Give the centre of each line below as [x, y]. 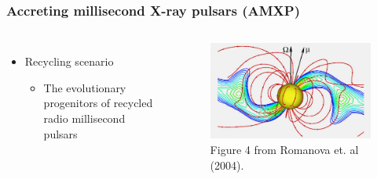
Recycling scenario [69, 61]
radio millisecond [84, 118]
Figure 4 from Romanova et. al [284, 150]
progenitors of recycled [98, 103]
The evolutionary [85, 87]
